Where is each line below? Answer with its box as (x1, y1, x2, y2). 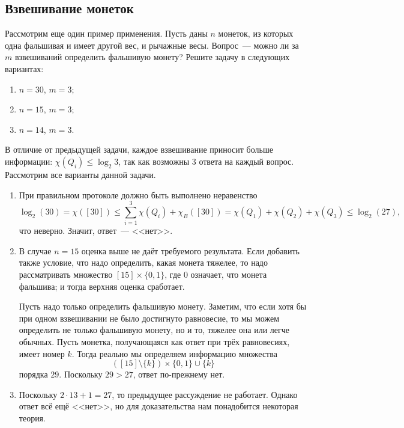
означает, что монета (190, 268, 267, 281)
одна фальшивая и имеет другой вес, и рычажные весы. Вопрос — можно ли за (5, 38, 299, 51)
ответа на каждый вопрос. (199, 154, 294, 167)
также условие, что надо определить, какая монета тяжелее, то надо (19, 256, 268, 269)
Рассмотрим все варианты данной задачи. (5, 168, 156, 180)
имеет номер (19, 347, 65, 359)
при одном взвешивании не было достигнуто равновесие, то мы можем (19, 311, 279, 324)
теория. (19, 411, 46, 424)
